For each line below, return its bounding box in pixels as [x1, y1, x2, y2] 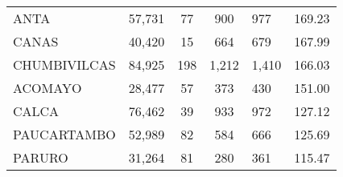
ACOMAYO [13, 78, 82, 97]
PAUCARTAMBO [13, 125, 116, 143]
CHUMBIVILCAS [13, 55, 116, 74]
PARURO [13, 148, 68, 167]
